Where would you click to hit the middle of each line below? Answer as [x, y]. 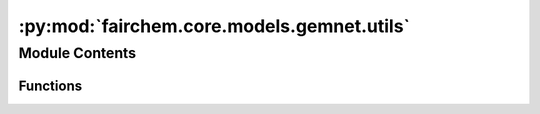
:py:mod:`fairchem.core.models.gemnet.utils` [214, 26]
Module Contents [77, 53]
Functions [50, 85]
